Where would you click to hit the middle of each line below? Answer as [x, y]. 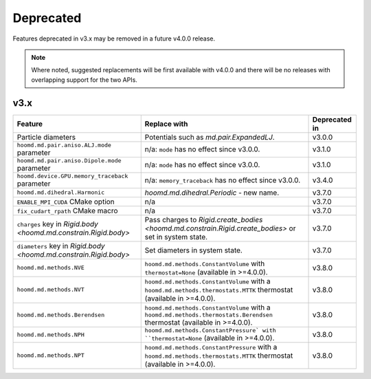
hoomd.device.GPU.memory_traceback [72, 176]
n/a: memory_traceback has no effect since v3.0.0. [223, 180]
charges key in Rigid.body [58, 224]
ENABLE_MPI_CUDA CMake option [66, 202]
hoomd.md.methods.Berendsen [61, 315]
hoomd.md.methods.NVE [51, 268]
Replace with [166, 124]
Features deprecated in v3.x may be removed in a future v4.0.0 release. [114, 39]
